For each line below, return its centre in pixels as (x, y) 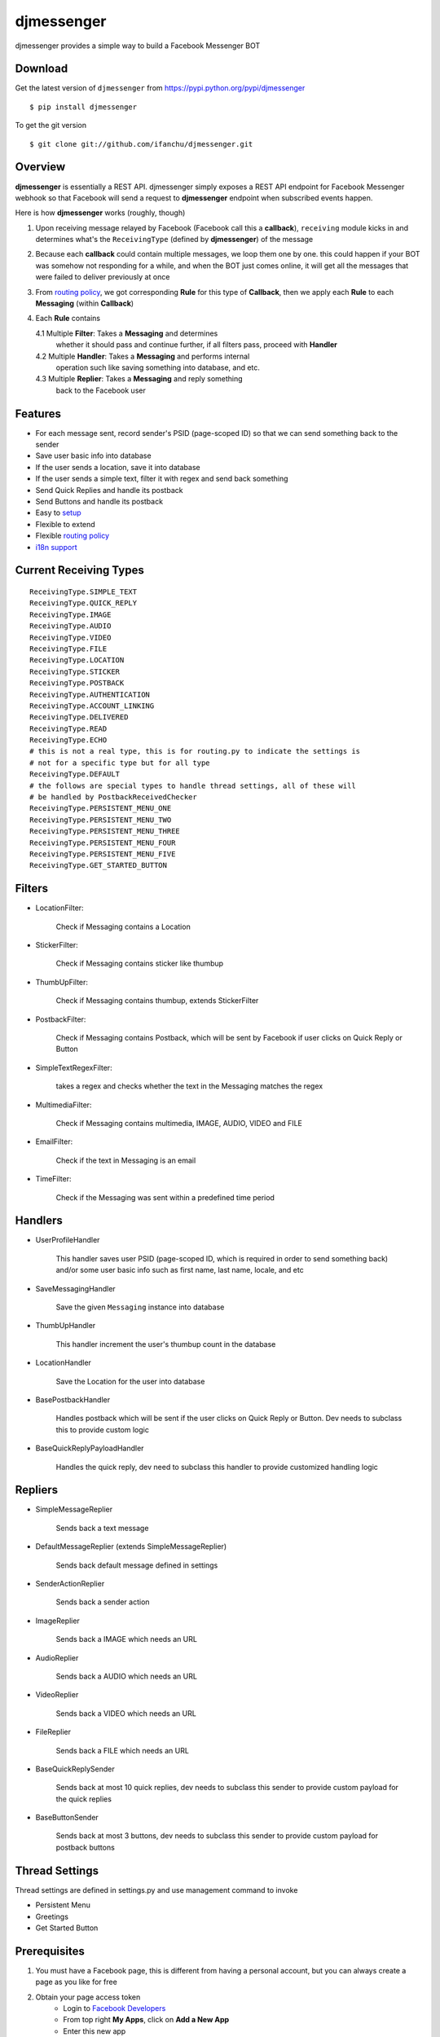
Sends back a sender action (103, 1602)
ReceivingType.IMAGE (70, 614)
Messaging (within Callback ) (85, 304)
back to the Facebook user (101, 390)
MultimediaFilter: (64, 1105)
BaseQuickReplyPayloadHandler (90, 1448)
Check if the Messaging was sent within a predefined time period (165, 1197)
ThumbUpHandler (66, 1326)
